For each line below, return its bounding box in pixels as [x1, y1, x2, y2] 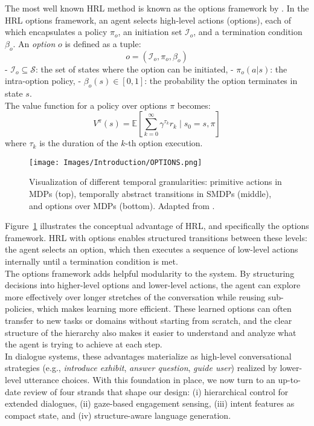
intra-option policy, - [5, 74, 82, 87]
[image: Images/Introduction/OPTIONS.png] [29, 158, 202, 167]
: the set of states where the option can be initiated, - [35, 62, 234, 75]
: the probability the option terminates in [144, 74, 298, 87]
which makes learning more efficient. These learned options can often [37, 302, 292, 315]
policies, [5, 302, 34, 315]
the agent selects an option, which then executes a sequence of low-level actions [5, 243, 298, 256]
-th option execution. [125, 137, 203, 149]
